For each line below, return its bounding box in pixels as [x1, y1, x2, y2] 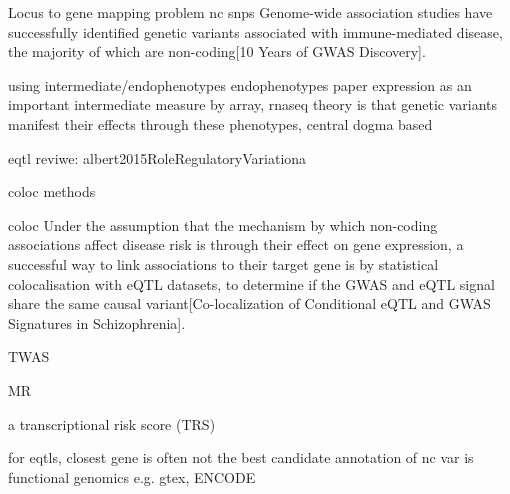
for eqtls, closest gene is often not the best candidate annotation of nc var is [8, 447, 474, 468]
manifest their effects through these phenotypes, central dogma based [8, 113, 433, 134]
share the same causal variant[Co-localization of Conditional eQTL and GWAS [8, 293, 491, 314]
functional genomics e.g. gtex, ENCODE [8, 466, 256, 487]
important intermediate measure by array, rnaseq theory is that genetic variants [8, 94, 498, 115]
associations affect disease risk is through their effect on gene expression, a [8, 234, 464, 255]
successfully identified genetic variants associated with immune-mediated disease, [8, 21, 503, 42]
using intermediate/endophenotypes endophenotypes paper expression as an [8, 74, 472, 95]
